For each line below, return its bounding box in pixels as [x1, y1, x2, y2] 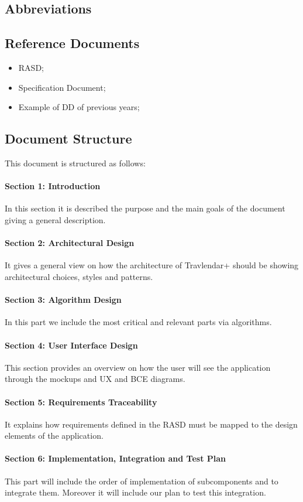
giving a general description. [5, 213, 106, 226]
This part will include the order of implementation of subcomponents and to [5, 474, 278, 487]
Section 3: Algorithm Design [5, 293, 122, 306]
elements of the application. [5, 429, 104, 442]
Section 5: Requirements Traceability [5, 395, 157, 408]
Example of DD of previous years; [18, 101, 140, 113]
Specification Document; [18, 81, 106, 93]
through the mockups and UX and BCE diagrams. [5, 373, 185, 385]
